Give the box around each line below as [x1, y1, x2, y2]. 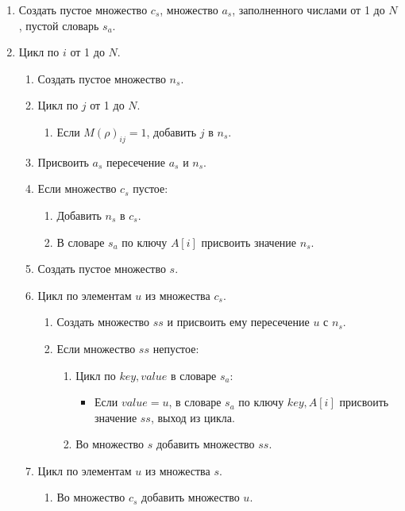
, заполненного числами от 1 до [232, 2, 385, 17]
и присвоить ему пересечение [167, 313, 310, 330]
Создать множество [56, 313, 150, 330]
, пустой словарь [18, 17, 99, 33]
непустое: [152, 340, 199, 356]
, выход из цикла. [150, 409, 235, 425]
